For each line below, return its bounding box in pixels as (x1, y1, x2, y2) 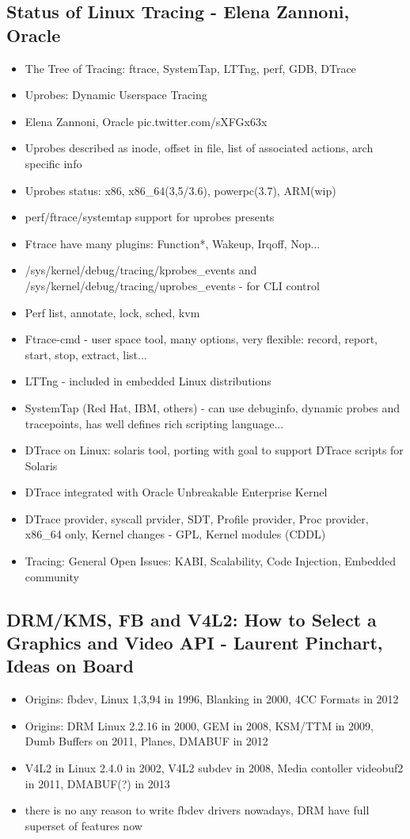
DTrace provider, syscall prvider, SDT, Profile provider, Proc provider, (25, 510, 369, 527)
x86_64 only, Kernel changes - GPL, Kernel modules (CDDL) (25, 526, 326, 542)
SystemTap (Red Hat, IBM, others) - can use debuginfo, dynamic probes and (25, 399, 401, 416)
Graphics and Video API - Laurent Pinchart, (6, 630, 383, 655)
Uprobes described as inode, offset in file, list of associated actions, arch (25, 140, 374, 156)
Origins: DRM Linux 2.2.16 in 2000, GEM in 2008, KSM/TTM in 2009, (25, 717, 374, 734)
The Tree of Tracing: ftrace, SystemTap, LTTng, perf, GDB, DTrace (25, 59, 356, 76)
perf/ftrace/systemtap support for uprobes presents (25, 209, 275, 225)
